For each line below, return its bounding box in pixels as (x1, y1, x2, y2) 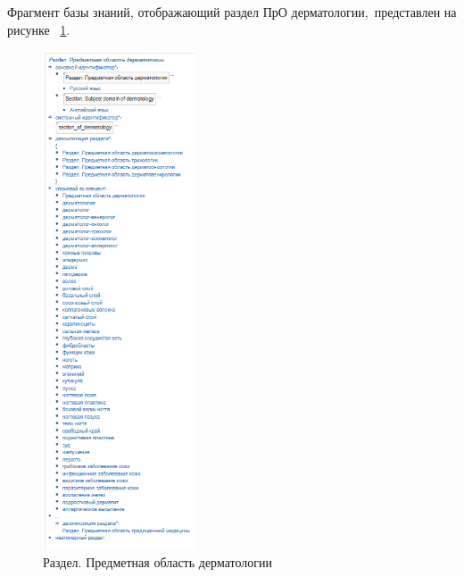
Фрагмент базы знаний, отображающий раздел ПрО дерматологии (7, 3, 365, 21)
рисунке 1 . (7, 20, 70, 38)
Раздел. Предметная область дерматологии (43, 553, 272, 572)
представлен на (374, 3, 457, 21)
